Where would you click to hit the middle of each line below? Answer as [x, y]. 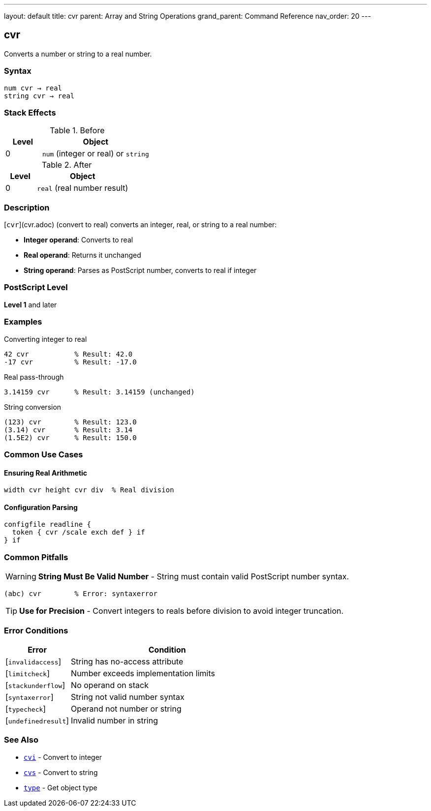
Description [27, 207]
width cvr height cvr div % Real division [89, 490]
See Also [21, 740]
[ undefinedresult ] [37, 720]
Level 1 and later [31, 304]
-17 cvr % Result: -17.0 [70, 362]
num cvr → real [33, 88]
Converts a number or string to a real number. [78, 54]
